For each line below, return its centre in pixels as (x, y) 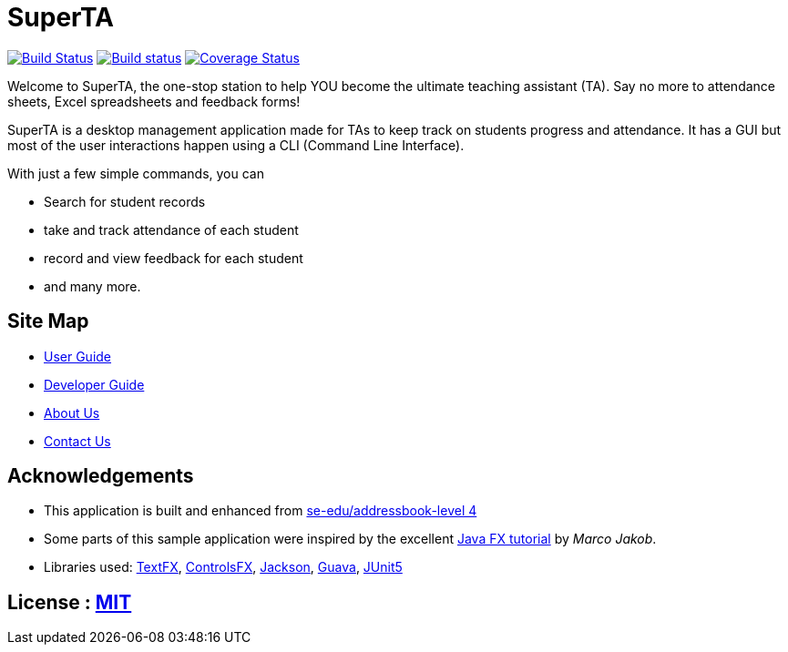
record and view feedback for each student (174, 258)
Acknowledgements (101, 476)
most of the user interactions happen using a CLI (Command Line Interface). (236, 145)
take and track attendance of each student (171, 229)
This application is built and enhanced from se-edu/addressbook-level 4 (261, 511)
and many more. (92, 286)
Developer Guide (94, 384)
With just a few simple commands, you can (136, 173)
